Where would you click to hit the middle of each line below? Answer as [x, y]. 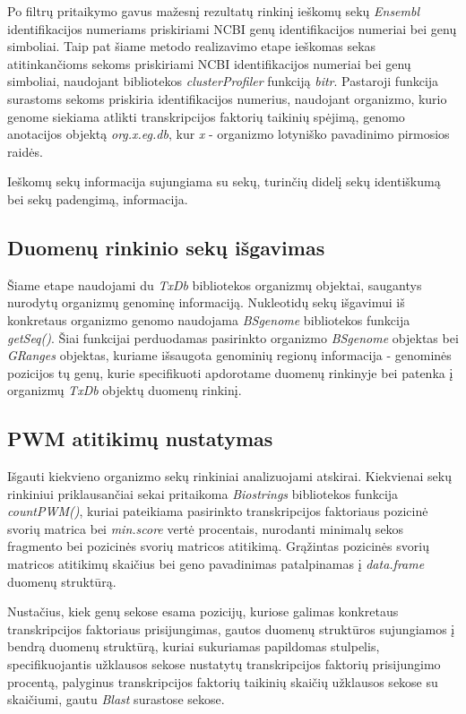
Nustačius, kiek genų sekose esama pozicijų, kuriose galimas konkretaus [203, 611]
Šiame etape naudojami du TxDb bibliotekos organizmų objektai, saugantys [215, 284]
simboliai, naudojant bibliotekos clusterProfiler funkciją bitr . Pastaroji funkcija [223, 81]
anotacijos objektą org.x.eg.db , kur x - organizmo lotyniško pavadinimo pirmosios [229, 134]
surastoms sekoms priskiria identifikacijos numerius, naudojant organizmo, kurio [227, 98]
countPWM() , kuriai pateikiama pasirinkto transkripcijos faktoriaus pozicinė [218, 511]
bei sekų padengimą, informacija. [98, 198]
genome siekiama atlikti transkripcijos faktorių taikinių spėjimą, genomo [206, 116]
